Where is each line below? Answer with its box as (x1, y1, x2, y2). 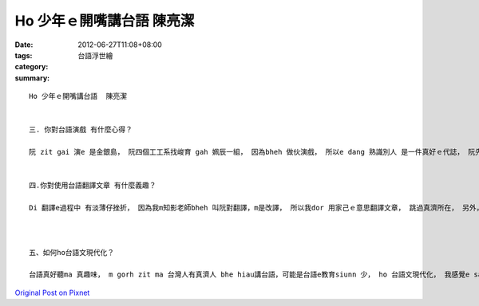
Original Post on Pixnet (14, 288, 90, 297)
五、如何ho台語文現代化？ (29, 248, 115, 257)
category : (14, 62, 49, 72)
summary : (14, 73, 50, 83)
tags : (14, 50, 33, 60)
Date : (14, 40, 34, 49)
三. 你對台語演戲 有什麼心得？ (29, 125, 133, 135)
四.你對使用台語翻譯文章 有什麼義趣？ (29, 181, 156, 190)
